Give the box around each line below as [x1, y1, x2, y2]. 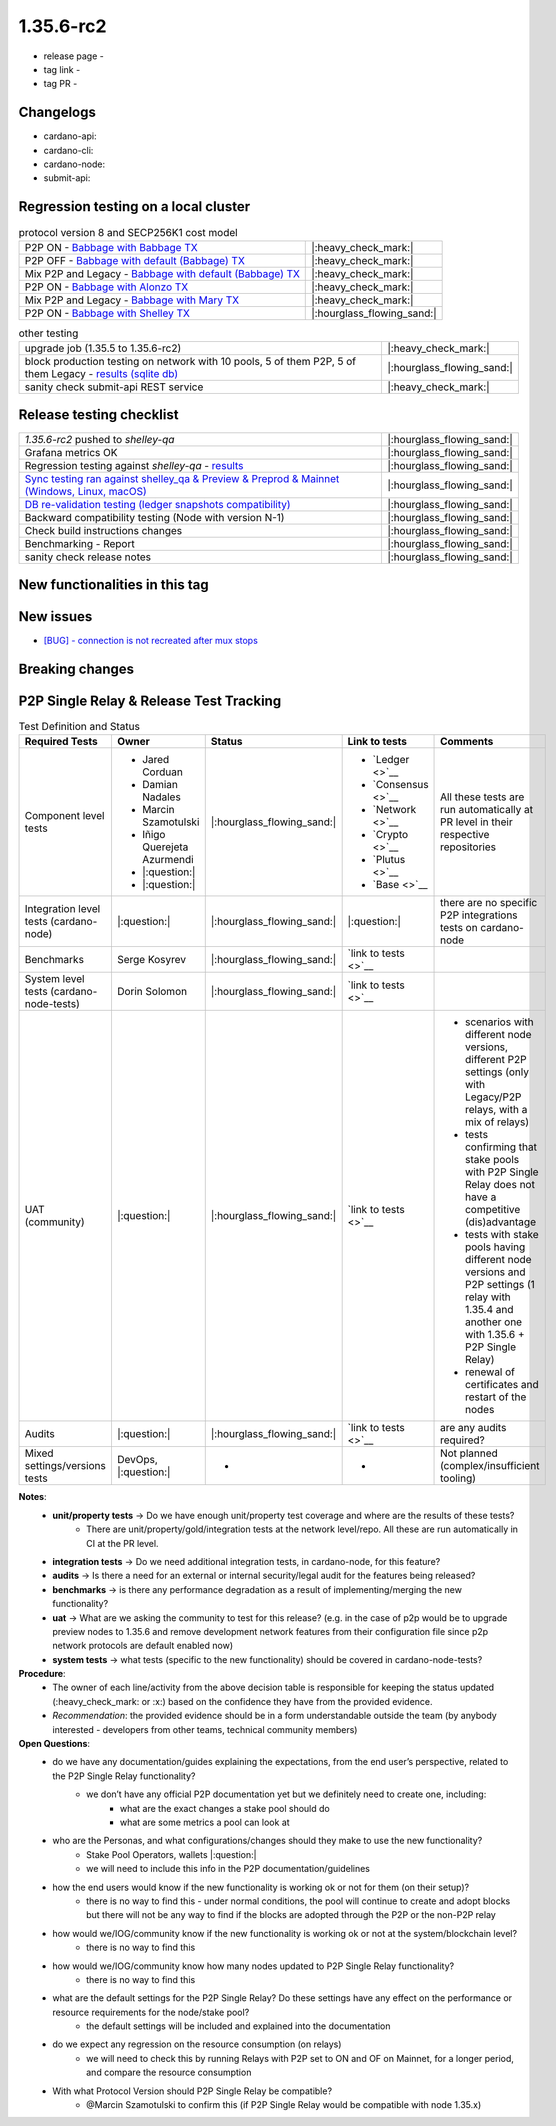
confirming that [465, 1140, 538, 1154]
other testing [18, 326, 79, 340]
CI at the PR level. [86, 1537, 159, 1549]
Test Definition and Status [18, 720, 140, 734]
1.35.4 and [465, 1303, 514, 1317]
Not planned [440, 1446, 499, 1460]
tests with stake [465, 1228, 539, 1242]
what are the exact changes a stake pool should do [120, 1802, 330, 1814]
